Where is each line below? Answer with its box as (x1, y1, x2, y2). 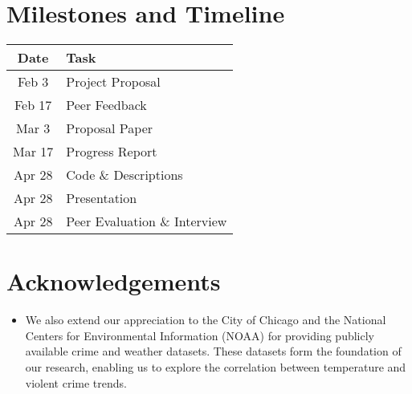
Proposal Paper (66, 119, 153, 138)
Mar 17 (13, 142, 54, 161)
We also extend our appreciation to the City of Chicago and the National (25, 311, 386, 328)
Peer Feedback (66, 95, 147, 115)
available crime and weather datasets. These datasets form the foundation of (25, 343, 402, 359)
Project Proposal (66, 72, 161, 91)
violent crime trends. (25, 374, 127, 391)
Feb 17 (14, 95, 52, 115)
